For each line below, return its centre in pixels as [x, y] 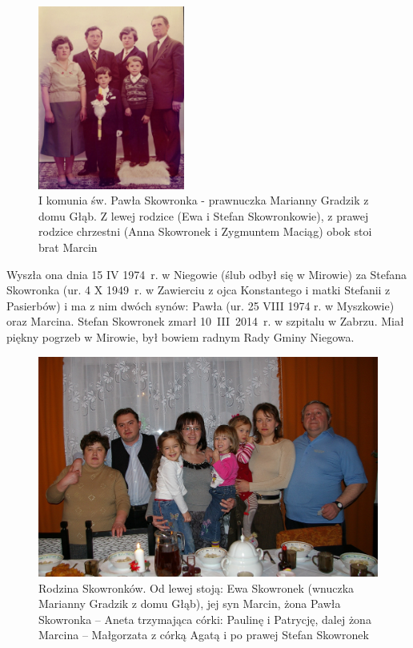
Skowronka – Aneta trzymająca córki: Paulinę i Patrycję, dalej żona [205, 619]
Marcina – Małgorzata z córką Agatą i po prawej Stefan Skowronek [204, 635]
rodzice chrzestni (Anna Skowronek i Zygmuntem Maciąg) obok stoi [205, 231]
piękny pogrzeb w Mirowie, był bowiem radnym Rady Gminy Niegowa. [180, 337]
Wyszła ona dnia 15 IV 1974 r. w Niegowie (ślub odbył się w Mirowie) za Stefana [207, 274]
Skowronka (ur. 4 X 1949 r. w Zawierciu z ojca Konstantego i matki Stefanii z [198, 290]
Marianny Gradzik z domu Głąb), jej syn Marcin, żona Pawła [190, 603]
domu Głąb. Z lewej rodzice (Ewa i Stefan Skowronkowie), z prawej [204, 215]
